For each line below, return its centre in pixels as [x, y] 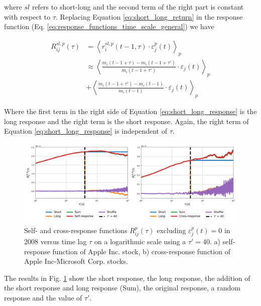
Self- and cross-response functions [76, 230]
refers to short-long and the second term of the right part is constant [138, 7]
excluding [171, 230]
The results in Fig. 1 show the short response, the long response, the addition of [127, 278]
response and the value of [43, 298]
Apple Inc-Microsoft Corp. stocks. [76, 261]
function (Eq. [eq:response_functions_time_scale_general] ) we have [109, 26]
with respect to [27, 16]
